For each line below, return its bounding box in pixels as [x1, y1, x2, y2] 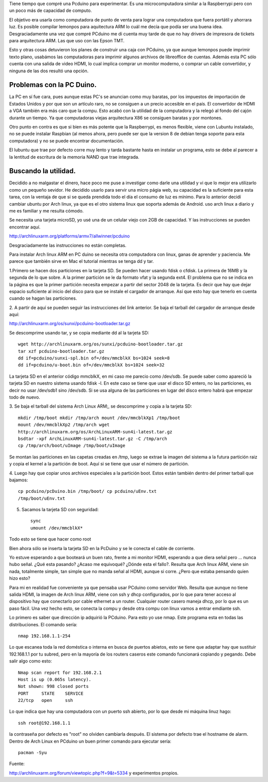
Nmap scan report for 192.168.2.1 [18, 670, 102, 675]
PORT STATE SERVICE [18, 690, 84, 696]
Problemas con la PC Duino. [9, 81, 97, 89]
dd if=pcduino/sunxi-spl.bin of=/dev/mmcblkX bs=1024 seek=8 [18, 355, 170, 361]
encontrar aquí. [9, 224, 41, 230]
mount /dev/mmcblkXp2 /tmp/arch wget [18, 422, 110, 428]
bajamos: [9, 477, 28, 483]
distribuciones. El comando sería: [9, 621, 77, 627]
